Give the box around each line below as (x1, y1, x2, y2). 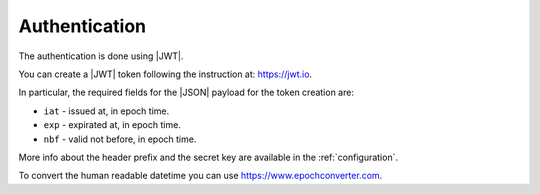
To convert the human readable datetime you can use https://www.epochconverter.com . (18, 170, 383, 182)
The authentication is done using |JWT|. (18, 50, 184, 62)
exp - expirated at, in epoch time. (43, 119, 182, 131)
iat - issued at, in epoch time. (43, 105, 170, 117)
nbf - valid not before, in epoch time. (43, 133, 197, 145)
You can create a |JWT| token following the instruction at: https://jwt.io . (18, 68, 313, 80)
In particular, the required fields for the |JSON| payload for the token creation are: (18, 86, 355, 99)
